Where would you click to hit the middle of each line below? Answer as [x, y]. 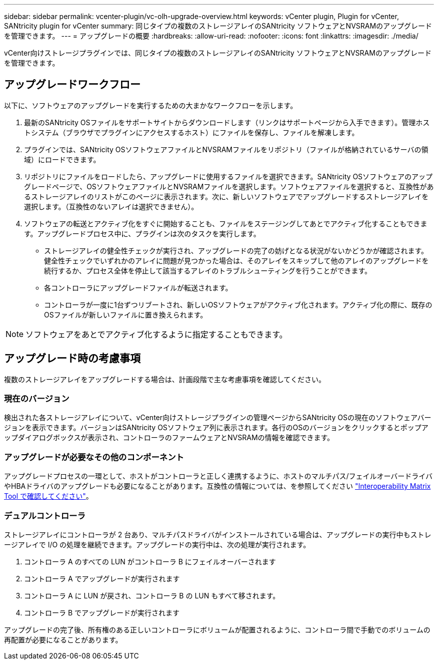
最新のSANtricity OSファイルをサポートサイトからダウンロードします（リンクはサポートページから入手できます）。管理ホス [227, 122]
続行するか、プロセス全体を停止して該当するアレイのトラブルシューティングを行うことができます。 [208, 270]
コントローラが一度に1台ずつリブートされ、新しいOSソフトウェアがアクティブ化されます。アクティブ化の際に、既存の [238, 304]
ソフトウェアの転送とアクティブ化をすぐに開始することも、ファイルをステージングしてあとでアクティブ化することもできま [226, 223]
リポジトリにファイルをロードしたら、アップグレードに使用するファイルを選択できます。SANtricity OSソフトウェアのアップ [228, 176]
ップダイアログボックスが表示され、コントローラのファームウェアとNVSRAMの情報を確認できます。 [169, 438]
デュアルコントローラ [45, 516]
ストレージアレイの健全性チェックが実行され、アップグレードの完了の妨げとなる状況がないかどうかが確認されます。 [236, 250]
